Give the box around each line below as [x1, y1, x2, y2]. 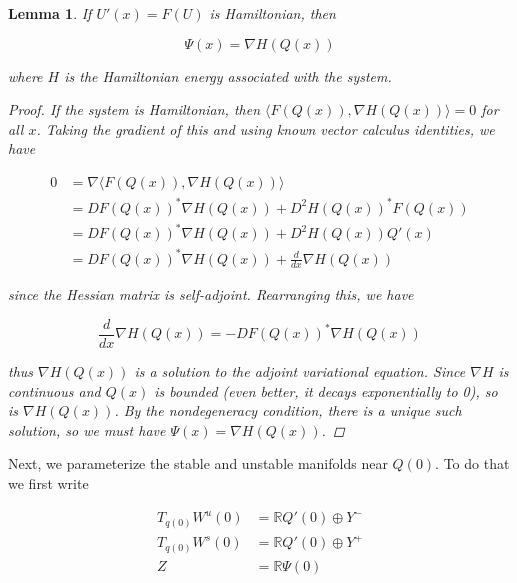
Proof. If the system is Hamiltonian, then [8, 99, 261, 120]
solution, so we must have [8, 419, 166, 440]
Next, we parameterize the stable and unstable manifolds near [8, 453, 388, 474]
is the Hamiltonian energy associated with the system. [64, 65, 392, 86]
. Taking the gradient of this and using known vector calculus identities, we [36, 118, 495, 139]
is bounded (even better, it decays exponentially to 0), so [154, 380, 498, 401]
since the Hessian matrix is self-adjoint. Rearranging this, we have [8, 284, 414, 305]
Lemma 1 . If [8, 3, 92, 23]
